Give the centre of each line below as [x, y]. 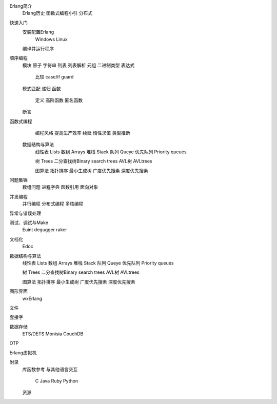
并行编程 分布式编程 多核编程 [53, 204]
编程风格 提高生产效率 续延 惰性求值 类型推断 [83, 133]
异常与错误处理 [25, 213]
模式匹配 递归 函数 [42, 88]
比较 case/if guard [54, 77]
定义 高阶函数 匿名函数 [59, 100]
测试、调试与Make [29, 223]
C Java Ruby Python [57, 381]
